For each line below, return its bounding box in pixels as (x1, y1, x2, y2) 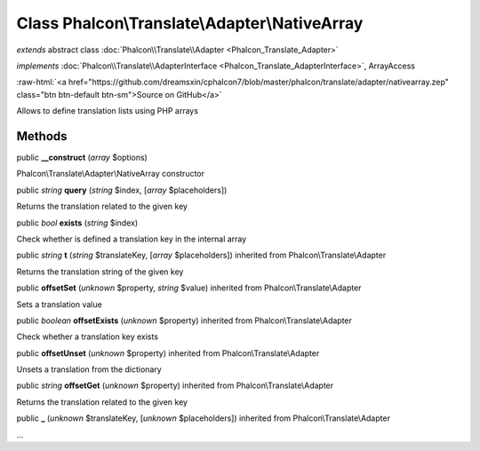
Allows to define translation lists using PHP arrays (16, 106, 199, 116)
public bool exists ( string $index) (16, 218, 139, 228)
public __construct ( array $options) (16, 152, 148, 163)
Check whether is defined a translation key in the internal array (16, 233, 247, 244)
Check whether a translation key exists (16, 331, 159, 342)
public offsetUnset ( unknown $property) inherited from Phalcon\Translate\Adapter (16, 347, 320, 359)
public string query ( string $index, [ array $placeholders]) (16, 185, 228, 195)
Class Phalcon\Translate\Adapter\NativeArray (16, 13, 364, 33)
